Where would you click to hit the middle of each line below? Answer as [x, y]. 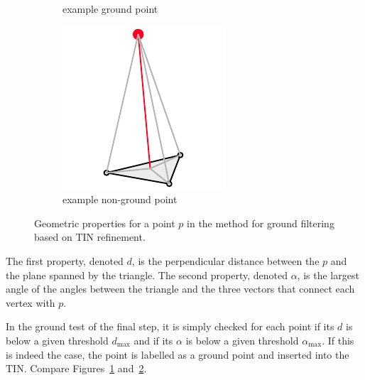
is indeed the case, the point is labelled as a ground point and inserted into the [178, 354]
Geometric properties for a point [105, 223]
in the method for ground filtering [261, 223]
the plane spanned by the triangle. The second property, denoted [147, 275]
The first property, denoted [65, 260]
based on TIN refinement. [90, 237]
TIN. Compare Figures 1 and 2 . [76, 368]
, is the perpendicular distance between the [225, 260]
